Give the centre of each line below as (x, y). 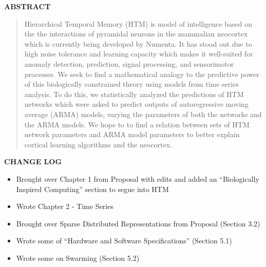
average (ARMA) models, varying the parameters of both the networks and (143, 114)
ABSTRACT (27, 6)
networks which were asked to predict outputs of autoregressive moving (136, 104)
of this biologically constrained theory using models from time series (131, 84)
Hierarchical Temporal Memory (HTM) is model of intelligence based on (138, 23)
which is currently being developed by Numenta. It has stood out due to (138, 43)
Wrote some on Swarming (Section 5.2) (78, 258)
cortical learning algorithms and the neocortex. (98, 144)
